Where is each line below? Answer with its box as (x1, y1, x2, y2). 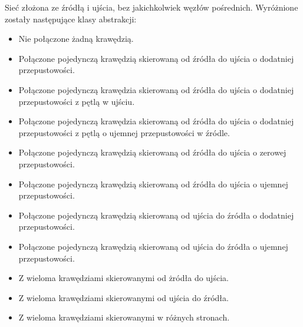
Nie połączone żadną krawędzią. (18, 32, 134, 45)
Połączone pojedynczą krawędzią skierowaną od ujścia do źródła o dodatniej (18, 209, 294, 221)
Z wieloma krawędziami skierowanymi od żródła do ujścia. (18, 272, 229, 284)
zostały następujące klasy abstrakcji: (5, 12, 137, 25)
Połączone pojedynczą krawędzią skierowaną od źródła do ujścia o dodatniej (18, 52, 294, 64)
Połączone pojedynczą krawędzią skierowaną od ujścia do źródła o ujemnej (18, 240, 288, 252)
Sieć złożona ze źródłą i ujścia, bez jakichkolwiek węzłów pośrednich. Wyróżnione (5, 1, 298, 13)
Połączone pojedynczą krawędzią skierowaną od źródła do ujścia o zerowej (18, 146, 286, 158)
